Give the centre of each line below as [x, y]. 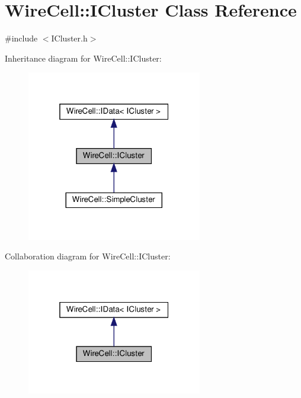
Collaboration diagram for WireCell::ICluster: [88, 256]
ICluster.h [69, 38]
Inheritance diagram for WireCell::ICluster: [83, 58]
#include [21, 38]
